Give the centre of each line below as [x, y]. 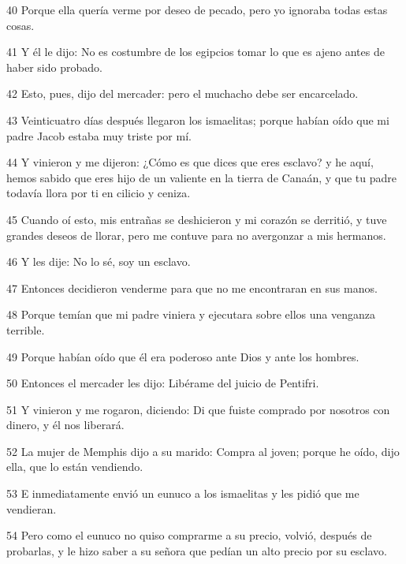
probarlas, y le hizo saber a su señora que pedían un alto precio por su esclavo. [197, 550]
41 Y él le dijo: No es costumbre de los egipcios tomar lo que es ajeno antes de [196, 52]
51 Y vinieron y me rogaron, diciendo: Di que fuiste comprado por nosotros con [198, 409]
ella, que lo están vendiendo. [75, 467]
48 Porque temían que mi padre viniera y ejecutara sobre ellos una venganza [191, 314]
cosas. [20, 25]
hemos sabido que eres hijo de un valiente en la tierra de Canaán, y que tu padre [202, 177]
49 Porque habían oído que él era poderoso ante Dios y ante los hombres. [183, 356]
